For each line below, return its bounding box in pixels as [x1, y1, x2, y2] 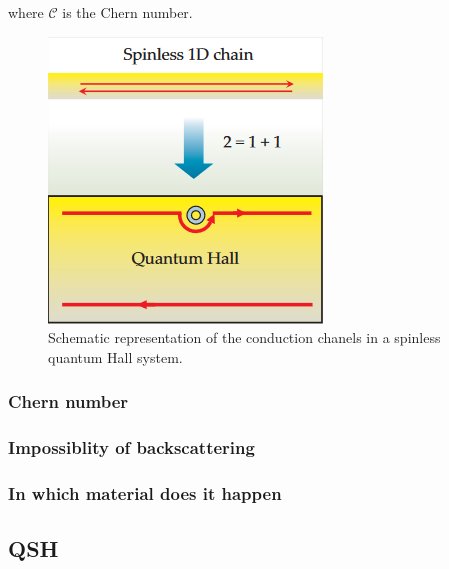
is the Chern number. [62, 2, 193, 22]
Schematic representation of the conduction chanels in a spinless [48, 327, 441, 348]
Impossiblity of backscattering [8, 435, 255, 460]
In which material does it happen [8, 480, 282, 505]
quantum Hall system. [48, 346, 183, 367]
